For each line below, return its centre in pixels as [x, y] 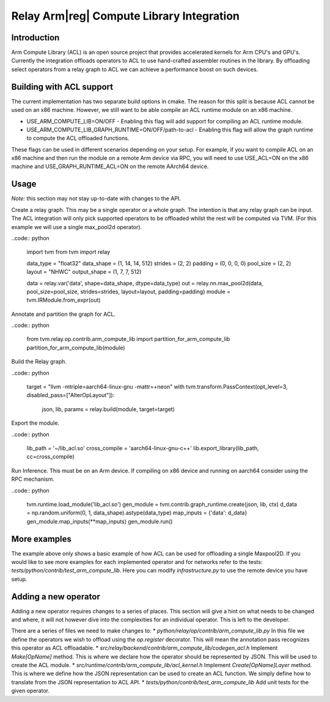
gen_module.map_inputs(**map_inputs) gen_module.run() [100, 521]
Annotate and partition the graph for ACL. [64, 314]
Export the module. [35, 423]
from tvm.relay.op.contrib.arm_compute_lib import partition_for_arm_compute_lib [128, 339]
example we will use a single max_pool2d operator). [77, 227]
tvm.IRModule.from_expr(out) [64, 300]
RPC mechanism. [33, 479]
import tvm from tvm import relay [68, 252]
